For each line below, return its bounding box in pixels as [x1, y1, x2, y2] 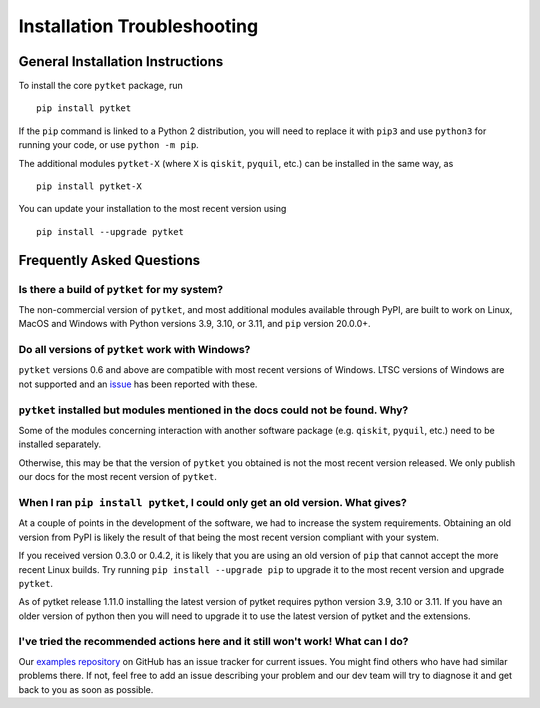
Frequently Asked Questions [18, 251, 201, 269]
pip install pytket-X [36, 181, 142, 192]
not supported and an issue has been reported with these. [18, 378, 258, 390]
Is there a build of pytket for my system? [18, 282, 224, 296]
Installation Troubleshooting [18, 15, 259, 37]
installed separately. [18, 438, 102, 450]
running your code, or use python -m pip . [18, 139, 199, 151]
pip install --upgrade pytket [36, 226, 185, 237]
